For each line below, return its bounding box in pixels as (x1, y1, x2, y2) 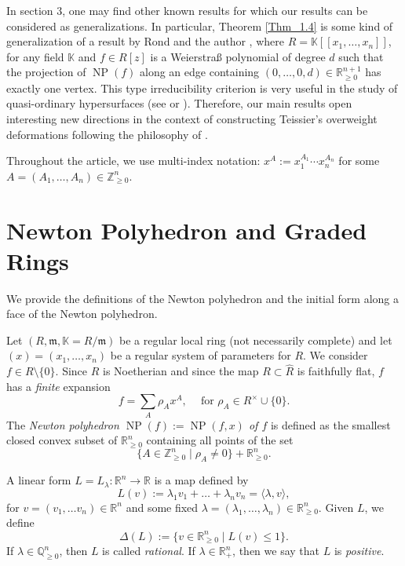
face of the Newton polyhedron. (6, 305, 158, 322)
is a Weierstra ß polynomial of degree (150, 48, 326, 64)
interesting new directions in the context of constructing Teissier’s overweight (6, 110, 378, 126)
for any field (6, 48, 64, 64)
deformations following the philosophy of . (6, 126, 208, 142)
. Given (318, 498, 354, 515)
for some (338, 152, 380, 169)
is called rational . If (102, 542, 195, 558)
